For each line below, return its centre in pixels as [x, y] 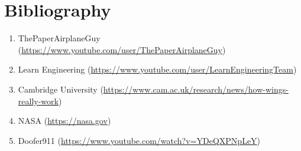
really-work [38, 101]
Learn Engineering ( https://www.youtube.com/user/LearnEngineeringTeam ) [157, 69]
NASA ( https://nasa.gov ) [64, 121]
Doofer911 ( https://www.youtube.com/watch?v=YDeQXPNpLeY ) [139, 140]
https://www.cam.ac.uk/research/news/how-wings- [196, 89]
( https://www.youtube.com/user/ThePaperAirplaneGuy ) [122, 49]
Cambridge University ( [61, 89]
